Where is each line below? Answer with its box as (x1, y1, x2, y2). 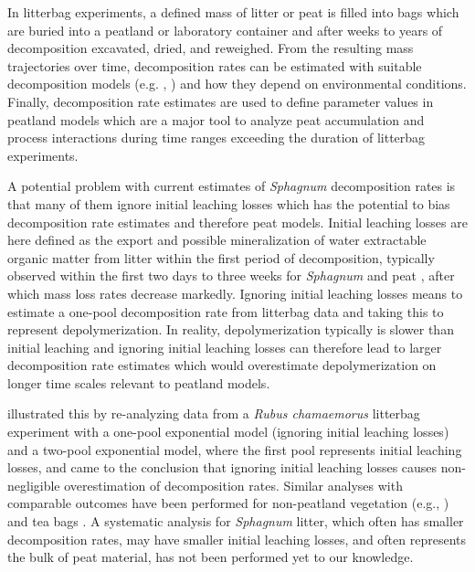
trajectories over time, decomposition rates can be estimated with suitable (7, 56, 422, 75)
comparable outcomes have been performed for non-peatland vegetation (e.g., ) (7, 493, 449, 513)
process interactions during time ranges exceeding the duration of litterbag (7, 128, 426, 147)
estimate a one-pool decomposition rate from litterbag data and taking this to (7, 302, 444, 321)
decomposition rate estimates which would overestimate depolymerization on (7, 355, 437, 375)
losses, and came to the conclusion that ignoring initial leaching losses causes (7, 458, 438, 477)
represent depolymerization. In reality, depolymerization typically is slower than (7, 320, 454, 339)
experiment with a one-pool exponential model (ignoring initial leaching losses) (7, 422, 449, 441)
